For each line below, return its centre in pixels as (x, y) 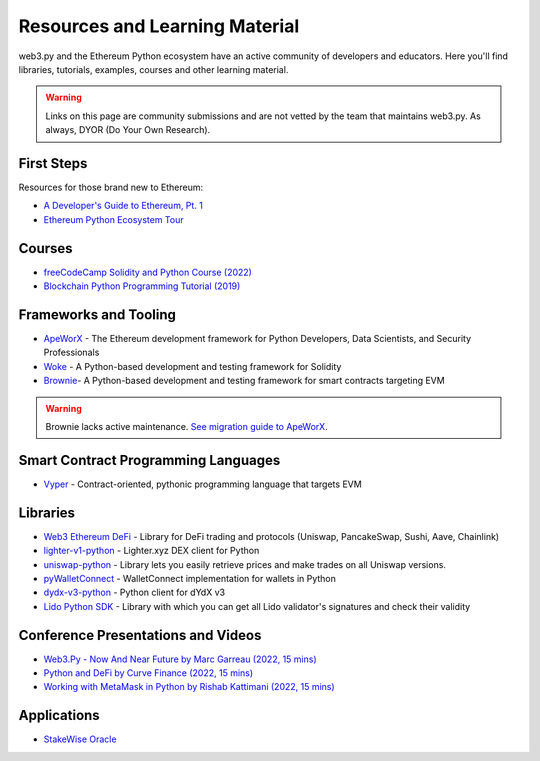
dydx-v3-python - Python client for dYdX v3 (134, 592)
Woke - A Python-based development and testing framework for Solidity (192, 366)
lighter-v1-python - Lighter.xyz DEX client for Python (151, 551)
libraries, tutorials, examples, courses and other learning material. (153, 69)
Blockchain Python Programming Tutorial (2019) (142, 286)
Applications (59, 715)
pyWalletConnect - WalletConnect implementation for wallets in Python (190, 578)
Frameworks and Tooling (97, 314)
